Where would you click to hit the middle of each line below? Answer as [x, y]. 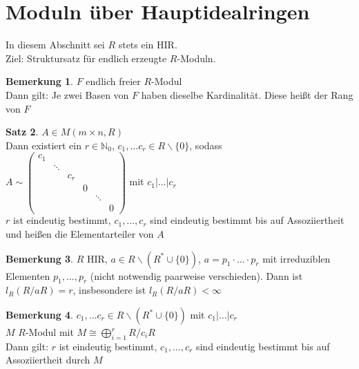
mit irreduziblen [297, 258]
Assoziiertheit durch [48, 360]
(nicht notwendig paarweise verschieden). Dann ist [196, 275]
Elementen [28, 275]
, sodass [206, 145]
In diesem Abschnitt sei [55, 45]
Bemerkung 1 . [40, 81]
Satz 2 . [22, 132]
